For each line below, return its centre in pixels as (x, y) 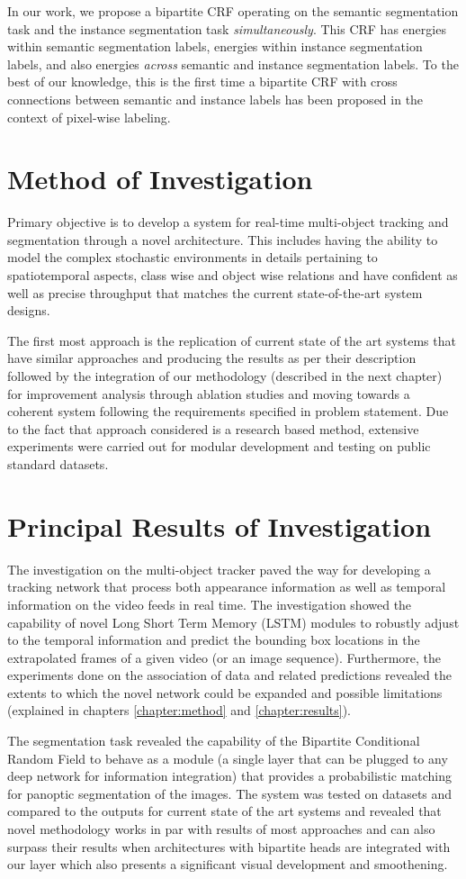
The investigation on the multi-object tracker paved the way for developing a (219, 569)
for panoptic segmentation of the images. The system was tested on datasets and (230, 793)
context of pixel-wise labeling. (89, 117)
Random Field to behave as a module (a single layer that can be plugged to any (228, 758)
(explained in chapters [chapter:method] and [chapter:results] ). (179, 710)
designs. (29, 310)
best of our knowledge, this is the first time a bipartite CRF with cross (202, 82)
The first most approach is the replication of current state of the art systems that (232, 340)
